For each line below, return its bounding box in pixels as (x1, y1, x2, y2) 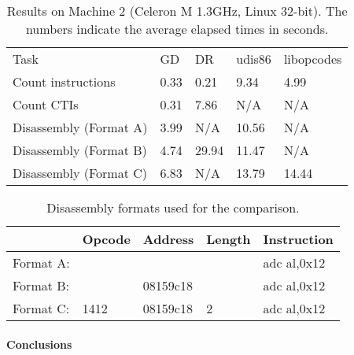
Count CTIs (13, 95, 79, 113)
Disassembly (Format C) (13, 164, 147, 182)
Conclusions (6, 335, 72, 352)
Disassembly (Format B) (13, 141, 147, 159)
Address (142, 230, 194, 248)
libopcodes (283, 50, 342, 68)
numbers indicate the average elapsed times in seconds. (25, 20, 329, 38)
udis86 (236, 50, 271, 68)
